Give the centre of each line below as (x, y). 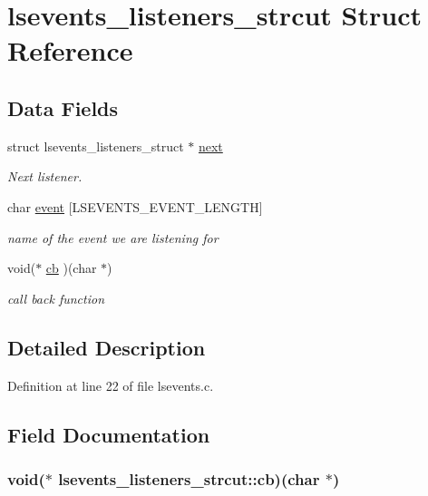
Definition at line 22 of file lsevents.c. (111, 385)
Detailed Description (107, 347)
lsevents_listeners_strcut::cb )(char (189, 478)
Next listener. (45, 176)
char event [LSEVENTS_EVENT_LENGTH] (135, 206)
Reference (70, 50)
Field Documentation (109, 434)
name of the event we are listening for (113, 237)
